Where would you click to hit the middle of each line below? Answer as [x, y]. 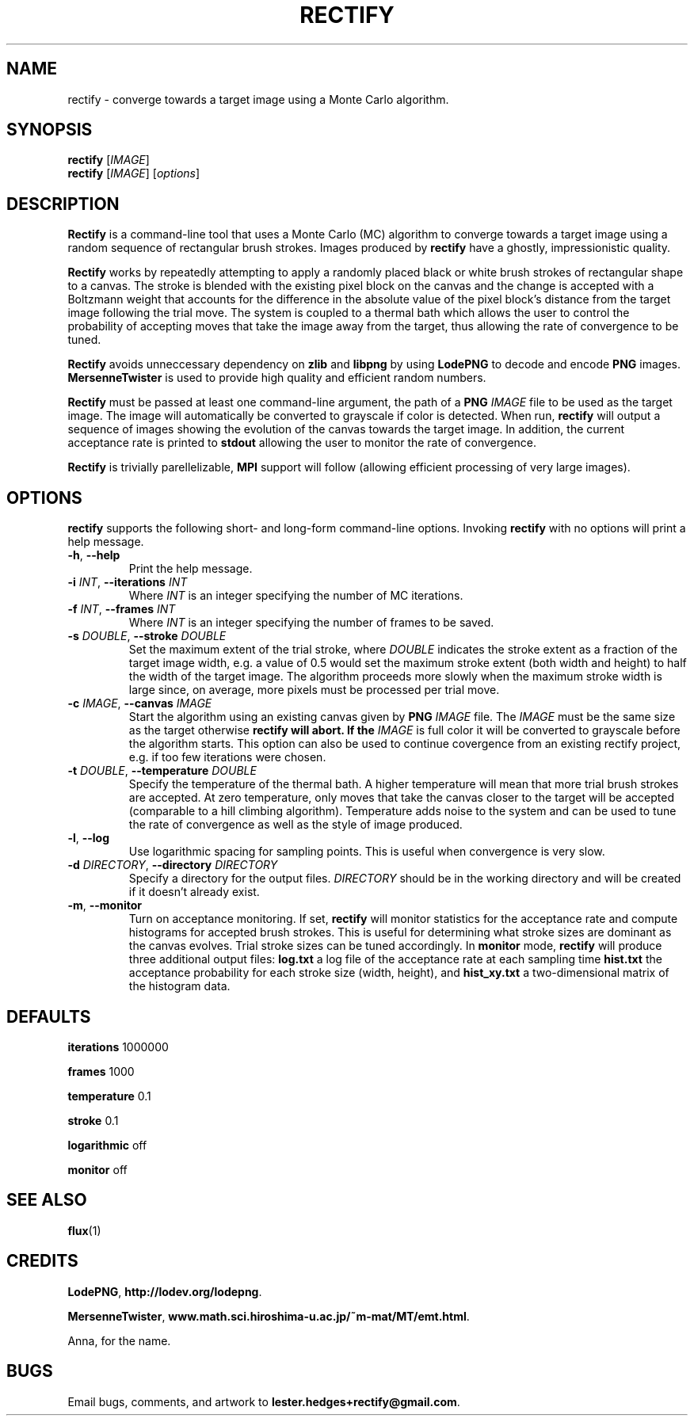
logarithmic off [107, 1145]
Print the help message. [191, 569]
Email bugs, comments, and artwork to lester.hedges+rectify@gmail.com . [264, 1401]
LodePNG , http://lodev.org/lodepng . [165, 1291]
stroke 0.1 [93, 1120]
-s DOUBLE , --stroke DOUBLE [147, 636]
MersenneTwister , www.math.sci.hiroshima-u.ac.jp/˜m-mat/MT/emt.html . [269, 1316]
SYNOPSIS [50, 130]
